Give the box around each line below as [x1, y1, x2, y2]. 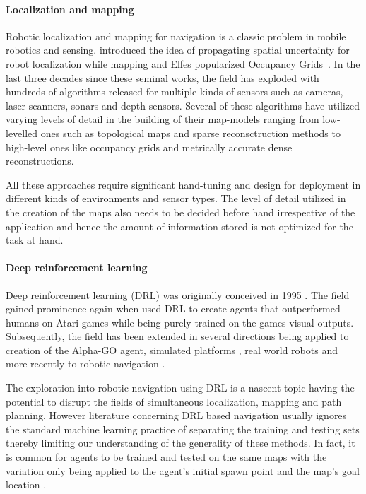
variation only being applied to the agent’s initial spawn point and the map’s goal [6, 463, 360, 478]
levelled [6, 125, 38, 140]
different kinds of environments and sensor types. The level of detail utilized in [6, 191, 346, 206]
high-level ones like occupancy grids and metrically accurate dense [6, 139, 293, 154]
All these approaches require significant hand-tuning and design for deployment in [6, 177, 361, 192]
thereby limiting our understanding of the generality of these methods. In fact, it [6, 435, 355, 450]
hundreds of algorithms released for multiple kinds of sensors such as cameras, [6, 84, 343, 99]
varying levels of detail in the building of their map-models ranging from [6, 112, 319, 127]
